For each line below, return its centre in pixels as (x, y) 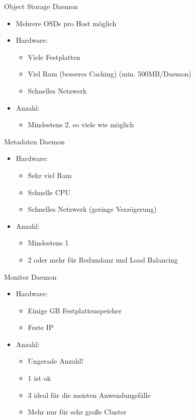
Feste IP (41, 327)
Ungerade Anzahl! (56, 361)
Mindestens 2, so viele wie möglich (81, 124)
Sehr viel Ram (50, 175)
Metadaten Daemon (34, 141)
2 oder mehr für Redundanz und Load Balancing (103, 259)
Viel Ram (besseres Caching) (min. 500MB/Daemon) (110, 74)
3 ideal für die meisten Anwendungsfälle (89, 395)
